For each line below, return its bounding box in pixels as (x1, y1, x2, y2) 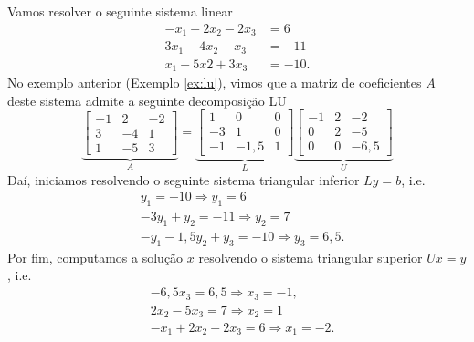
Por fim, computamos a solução (7, 247, 184, 266)
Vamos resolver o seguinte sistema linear (7, 2, 233, 20)
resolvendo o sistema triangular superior (198, 247, 423, 266)
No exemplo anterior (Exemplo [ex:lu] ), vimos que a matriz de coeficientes (7, 73, 422, 92)
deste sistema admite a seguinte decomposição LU (7, 90, 287, 109)
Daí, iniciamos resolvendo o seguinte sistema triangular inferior (7, 170, 360, 189)
